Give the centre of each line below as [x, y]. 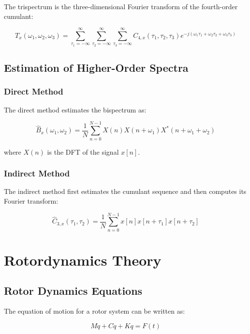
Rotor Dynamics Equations [73, 291]
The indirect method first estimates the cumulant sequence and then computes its [125, 191]
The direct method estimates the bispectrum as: [75, 109]
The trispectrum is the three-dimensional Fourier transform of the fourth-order [121, 6]
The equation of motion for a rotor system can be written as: [95, 311]
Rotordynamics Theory [83, 260]
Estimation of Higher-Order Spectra [96, 68]
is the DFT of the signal [83, 151]
